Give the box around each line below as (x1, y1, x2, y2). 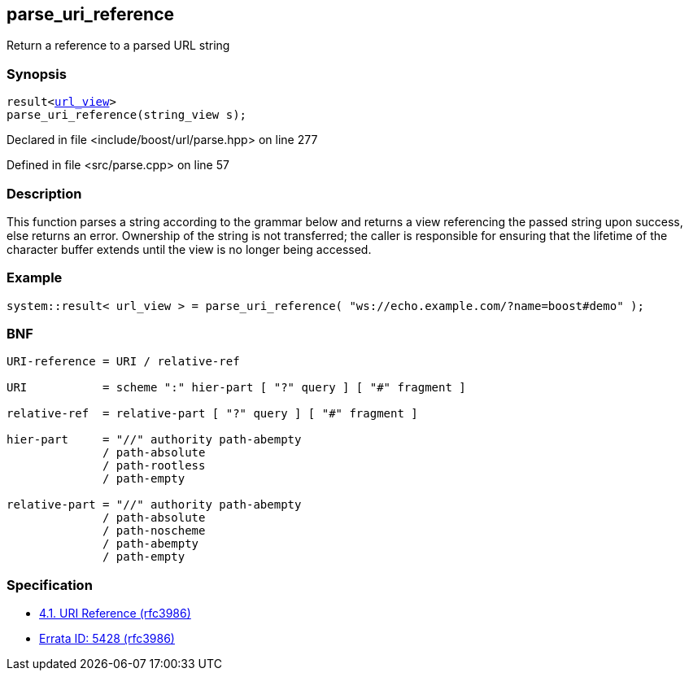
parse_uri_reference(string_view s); (7, 108, 247, 122)
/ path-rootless (102, 459, 206, 473)
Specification (7, 576, 93, 593)
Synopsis (7, 65, 67, 82)
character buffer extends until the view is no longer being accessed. (7, 242, 372, 256)
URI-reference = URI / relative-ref (7, 355, 240, 369)
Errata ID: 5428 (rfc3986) (39, 631, 175, 646)
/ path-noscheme (102, 524, 206, 538)
